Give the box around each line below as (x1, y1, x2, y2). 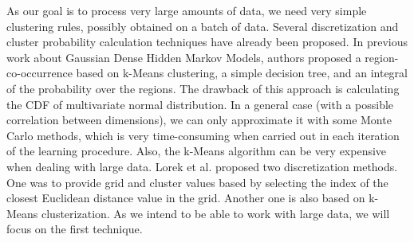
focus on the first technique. (6, 221, 143, 237)
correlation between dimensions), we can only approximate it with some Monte (6, 111, 392, 128)
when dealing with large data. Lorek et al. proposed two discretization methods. (6, 158, 398, 174)
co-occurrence (6, 64, 73, 81)
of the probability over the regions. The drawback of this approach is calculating (6, 80, 400, 96)
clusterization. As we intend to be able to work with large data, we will (41, 205, 390, 221)
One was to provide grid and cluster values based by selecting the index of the (6, 174, 388, 190)
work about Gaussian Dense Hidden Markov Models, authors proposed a (6, 49, 361, 65)
